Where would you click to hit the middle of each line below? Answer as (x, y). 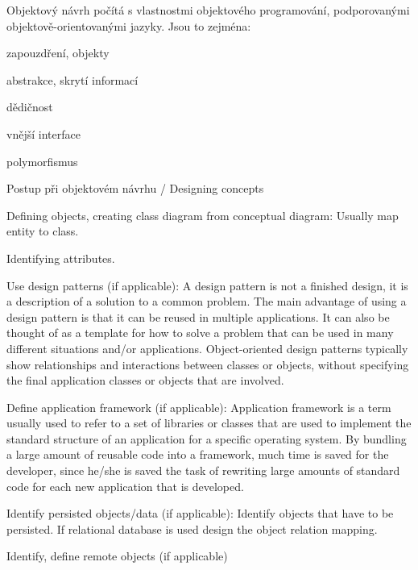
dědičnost (30, 107)
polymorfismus (42, 161)
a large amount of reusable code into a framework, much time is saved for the (198, 454)
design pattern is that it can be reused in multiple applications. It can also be (198, 316)
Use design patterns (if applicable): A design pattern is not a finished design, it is (207, 285)
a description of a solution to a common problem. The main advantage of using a (207, 301)
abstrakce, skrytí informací (72, 79)
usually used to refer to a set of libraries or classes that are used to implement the (209, 423)
